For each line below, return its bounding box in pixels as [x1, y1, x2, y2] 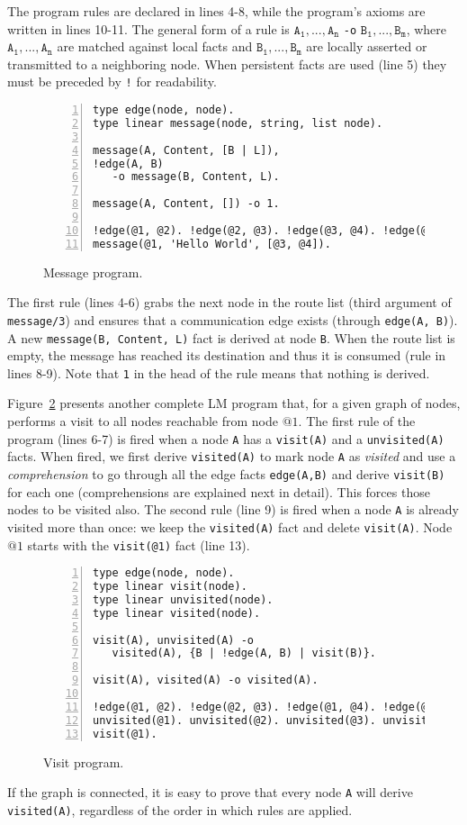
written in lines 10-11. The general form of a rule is [7, 19, 290, 38]
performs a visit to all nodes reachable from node [7, 412, 278, 431]
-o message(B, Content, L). [112, 170, 280, 184]
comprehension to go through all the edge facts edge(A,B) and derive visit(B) [7, 464, 445, 483]
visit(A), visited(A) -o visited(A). [93, 674, 319, 687]
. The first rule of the [298, 412, 416, 431]
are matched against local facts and [57, 37, 253, 56]
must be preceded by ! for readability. [7, 72, 217, 91]
